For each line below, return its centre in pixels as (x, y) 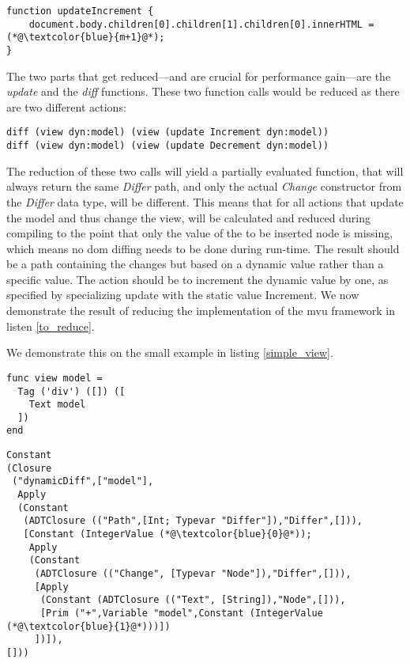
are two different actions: (66, 106)
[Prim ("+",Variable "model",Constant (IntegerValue (181, 613)
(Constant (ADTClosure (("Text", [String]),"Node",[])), (193, 600)
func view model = (55, 378)
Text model (57, 405)
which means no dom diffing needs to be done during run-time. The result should (203, 248)
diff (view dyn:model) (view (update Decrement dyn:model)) (168, 146)
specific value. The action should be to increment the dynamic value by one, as (197, 279)
